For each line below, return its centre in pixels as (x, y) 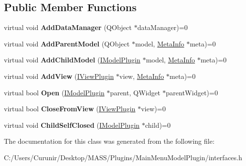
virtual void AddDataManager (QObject (68, 27)
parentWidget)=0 (192, 92)
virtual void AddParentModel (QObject (67, 43)
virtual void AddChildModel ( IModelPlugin (72, 60)
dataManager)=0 (162, 27)
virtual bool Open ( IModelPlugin (54, 92)
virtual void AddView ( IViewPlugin (59, 76)
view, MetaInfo (142, 76)
